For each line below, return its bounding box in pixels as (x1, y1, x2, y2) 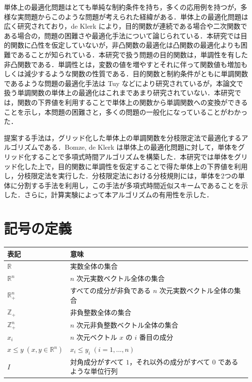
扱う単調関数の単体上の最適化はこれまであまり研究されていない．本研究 (4, 87, 235, 98)
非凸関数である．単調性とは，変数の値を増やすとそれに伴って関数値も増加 (4, 59, 241, 69)
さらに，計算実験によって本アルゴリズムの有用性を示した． (24, 190, 213, 200)
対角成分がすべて (70, 356, 124, 366)
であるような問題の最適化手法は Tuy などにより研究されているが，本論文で (4, 78, 243, 88)
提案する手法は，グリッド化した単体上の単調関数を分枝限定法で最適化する (4, 132, 241, 142)
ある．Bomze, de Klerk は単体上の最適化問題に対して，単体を (44, 142, 238, 152)
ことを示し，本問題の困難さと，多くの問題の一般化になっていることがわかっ (4, 106, 248, 117)
